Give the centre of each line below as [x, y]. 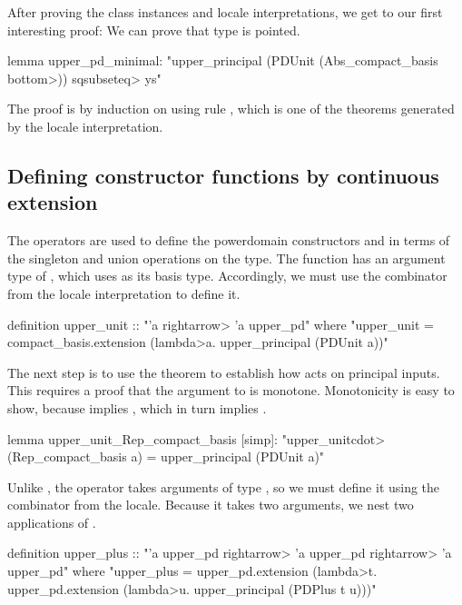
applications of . [52, 522]
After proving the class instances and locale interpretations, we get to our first [225, 12]
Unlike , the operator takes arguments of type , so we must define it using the [224, 486]
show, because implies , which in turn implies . [137, 407]
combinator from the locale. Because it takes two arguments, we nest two [211, 505]
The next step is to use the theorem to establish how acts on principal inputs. [224, 372]
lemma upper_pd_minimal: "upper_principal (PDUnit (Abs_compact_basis [223, 60]
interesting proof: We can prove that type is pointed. [154, 30]
